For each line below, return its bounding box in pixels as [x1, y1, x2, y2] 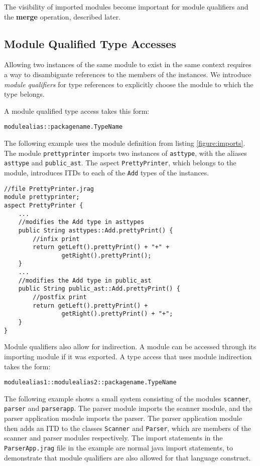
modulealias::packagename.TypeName [4, 123, 123, 131]
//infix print [33, 235, 80, 243]
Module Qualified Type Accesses [4, 36, 176, 51]
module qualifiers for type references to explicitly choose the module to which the [4, 79, 253, 89]
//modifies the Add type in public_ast [18, 277, 152, 284]
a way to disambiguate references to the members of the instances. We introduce [4, 69, 251, 79]
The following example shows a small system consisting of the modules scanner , [4, 393, 251, 403]
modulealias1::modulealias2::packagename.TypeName [4, 379, 177, 386]
